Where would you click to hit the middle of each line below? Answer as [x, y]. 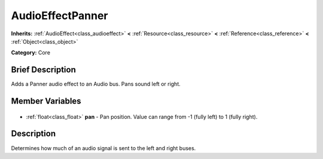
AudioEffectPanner [60, 16]
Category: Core [31, 53]
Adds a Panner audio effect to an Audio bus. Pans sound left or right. [96, 84]
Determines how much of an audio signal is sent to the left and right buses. [103, 148]
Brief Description [43, 70]
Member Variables [46, 101]
